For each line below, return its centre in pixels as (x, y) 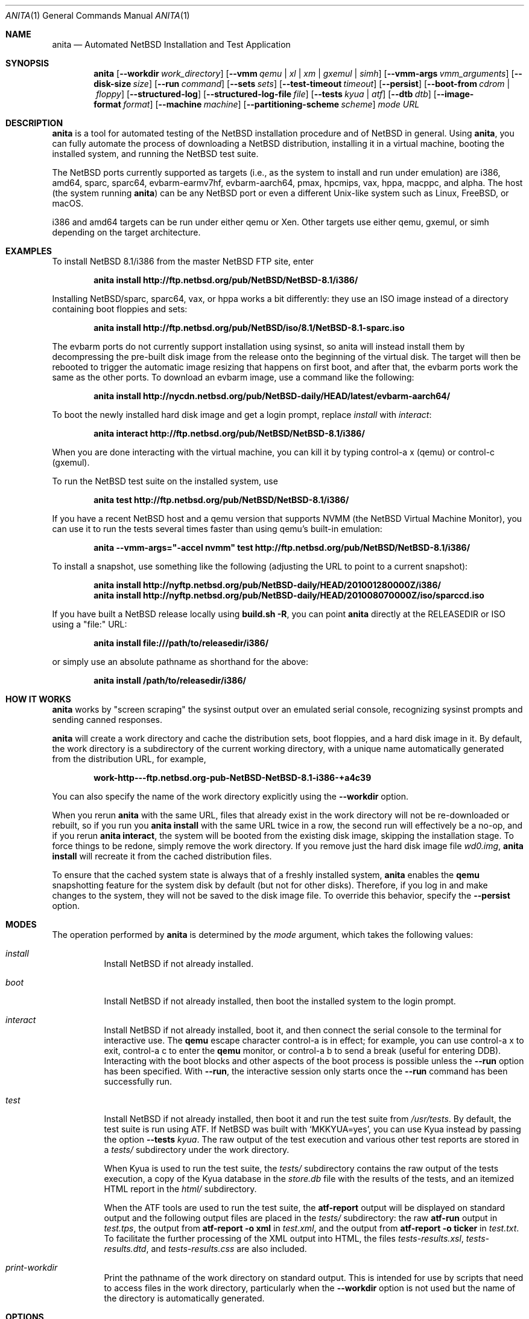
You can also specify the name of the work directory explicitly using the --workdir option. (230, 796)
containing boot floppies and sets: (120, 309)
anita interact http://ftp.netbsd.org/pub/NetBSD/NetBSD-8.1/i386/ (229, 433)
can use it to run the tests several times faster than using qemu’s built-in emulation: (217, 529)
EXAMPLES (29, 251)
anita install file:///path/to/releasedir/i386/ (181, 643)
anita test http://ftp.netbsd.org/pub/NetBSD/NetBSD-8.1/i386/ (221, 500)
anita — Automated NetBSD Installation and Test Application (171, 44)
